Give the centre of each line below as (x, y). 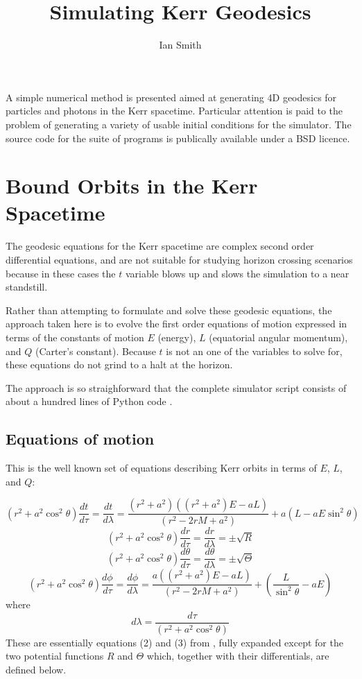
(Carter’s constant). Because (95, 351)
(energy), (177, 337)
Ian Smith (180, 45)
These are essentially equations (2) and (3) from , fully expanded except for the (174, 642)
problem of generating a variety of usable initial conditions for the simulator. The (179, 124)
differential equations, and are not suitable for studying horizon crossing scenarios (179, 259)
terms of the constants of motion (75, 337)
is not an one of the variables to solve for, (254, 351)
